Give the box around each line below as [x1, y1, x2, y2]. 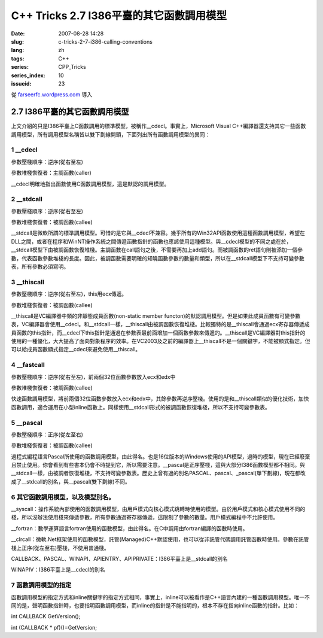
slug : [11, 38, 24, 45]
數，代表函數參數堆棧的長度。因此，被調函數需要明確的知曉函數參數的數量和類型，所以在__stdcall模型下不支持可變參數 [11, 254, 304, 262]
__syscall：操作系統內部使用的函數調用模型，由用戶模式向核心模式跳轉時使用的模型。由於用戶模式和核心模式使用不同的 [11, 506, 306, 513]
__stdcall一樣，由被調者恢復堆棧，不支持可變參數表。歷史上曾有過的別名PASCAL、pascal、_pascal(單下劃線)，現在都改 [11, 470, 306, 477]
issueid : [11, 80, 32, 87]
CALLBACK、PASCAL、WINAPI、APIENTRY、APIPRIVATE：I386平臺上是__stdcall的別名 [11, 555, 228, 562]
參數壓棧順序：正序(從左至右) [11, 431, 84, 438]
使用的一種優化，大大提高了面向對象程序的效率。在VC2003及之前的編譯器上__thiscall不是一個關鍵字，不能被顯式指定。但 [11, 338, 310, 345]
